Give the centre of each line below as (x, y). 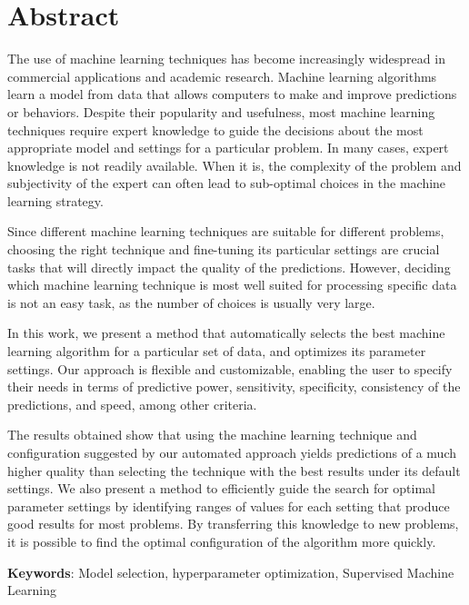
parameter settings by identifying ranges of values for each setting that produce (229, 506)
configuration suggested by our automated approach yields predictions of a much (232, 452)
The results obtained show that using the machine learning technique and (212, 435)
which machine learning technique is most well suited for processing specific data (232, 285)
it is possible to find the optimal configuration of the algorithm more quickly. (222, 541)
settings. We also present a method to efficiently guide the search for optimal (222, 488)
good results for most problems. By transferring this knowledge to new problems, (233, 524)
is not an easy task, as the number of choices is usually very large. (191, 302)
